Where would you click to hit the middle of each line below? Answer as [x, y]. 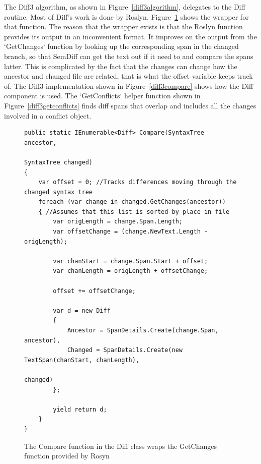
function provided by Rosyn [67, 456]
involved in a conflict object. [48, 115]
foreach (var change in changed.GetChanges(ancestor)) [132, 202]
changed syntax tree [59, 192]
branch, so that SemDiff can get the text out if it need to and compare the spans [129, 56]
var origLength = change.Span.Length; [118, 222]
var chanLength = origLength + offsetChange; [130, 271]
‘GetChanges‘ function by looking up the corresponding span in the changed [121, 46]
